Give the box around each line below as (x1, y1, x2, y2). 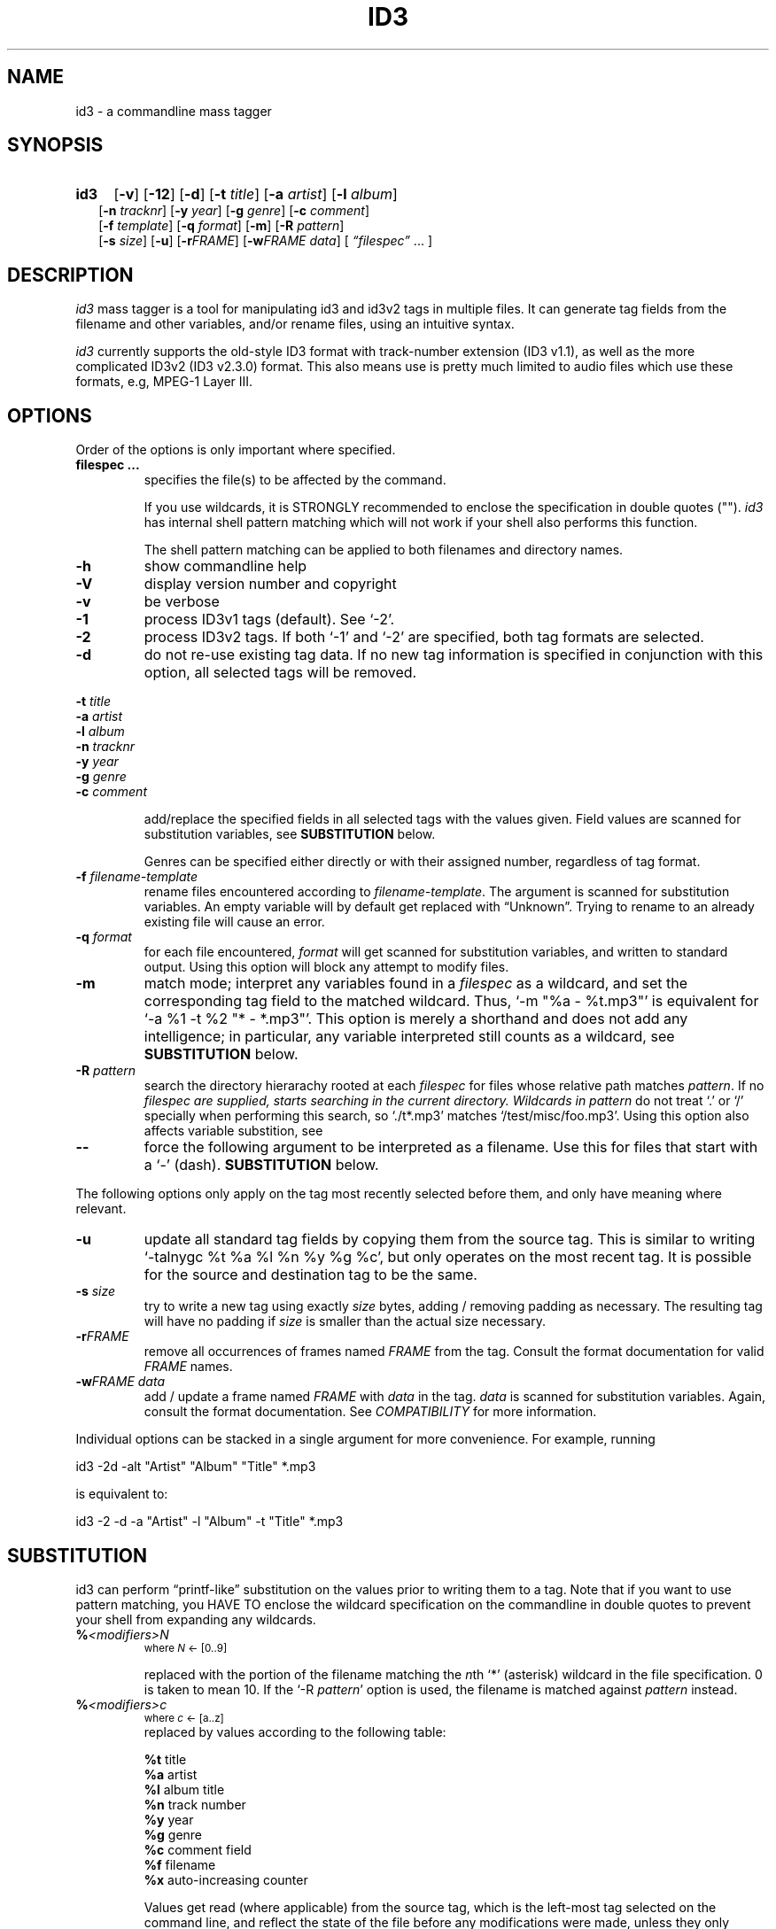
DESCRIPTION (7, 263, 134, 286)
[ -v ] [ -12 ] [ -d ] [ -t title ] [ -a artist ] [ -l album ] (113, 185, 398, 204)
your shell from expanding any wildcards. (75, 1611, 316, 1627)
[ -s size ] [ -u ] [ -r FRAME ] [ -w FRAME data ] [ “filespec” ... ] (98, 233, 433, 249)
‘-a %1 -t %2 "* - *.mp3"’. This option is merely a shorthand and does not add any (144, 1010, 688, 1028)
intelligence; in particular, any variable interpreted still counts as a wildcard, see (144, 1027, 675, 1046)
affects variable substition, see (144, 1123, 323, 1139)
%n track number (144, 1796, 246, 1812)
